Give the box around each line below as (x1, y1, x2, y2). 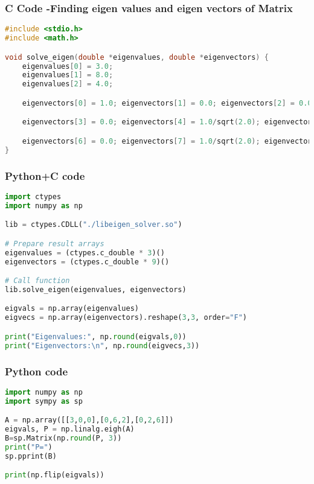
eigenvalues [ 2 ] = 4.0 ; (22, 80, 114, 89)
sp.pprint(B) (5, 451, 57, 460)
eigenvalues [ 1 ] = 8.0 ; (22, 71, 114, 80)
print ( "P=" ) (5, 442, 53, 451)
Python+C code (5, 168, 85, 183)
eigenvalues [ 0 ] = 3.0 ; (22, 62, 114, 71)
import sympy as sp (5, 396, 83, 406)
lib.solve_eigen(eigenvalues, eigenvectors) (5, 285, 187, 294)
